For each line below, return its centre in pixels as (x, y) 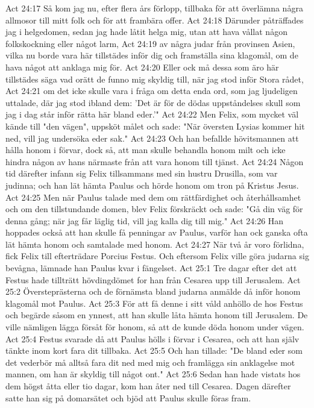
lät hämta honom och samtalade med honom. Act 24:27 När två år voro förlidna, (155, 244)
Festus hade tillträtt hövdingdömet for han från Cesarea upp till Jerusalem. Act (153, 279)
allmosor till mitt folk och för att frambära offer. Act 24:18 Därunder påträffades (155, 20)
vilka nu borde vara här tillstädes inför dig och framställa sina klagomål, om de (152, 55)
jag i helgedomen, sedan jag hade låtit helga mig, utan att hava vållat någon (146, 32)
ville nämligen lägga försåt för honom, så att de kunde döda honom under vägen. (155, 327)
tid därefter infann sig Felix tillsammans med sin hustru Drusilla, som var (142, 173)
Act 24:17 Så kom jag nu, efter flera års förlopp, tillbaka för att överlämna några (154, 8)
